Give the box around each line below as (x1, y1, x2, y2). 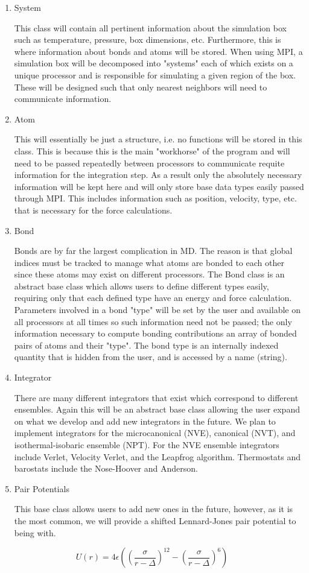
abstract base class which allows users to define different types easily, (14, 279, 269, 292)
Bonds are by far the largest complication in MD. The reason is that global (14, 244, 293, 257)
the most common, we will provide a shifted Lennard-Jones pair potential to (14, 514, 296, 527)
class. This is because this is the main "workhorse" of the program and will (14, 144, 290, 157)
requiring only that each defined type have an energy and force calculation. (14, 291, 292, 304)
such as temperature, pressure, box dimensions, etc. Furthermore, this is (14, 33, 281, 46)
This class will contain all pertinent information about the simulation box (14, 21, 287, 34)
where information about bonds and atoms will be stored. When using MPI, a (14, 45, 303, 57)
